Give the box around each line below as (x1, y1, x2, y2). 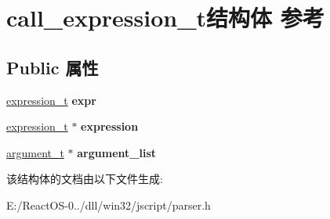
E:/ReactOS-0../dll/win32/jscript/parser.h (6, 196, 211, 213)
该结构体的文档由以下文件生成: (6, 171, 163, 187)
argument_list (77, 144, 156, 160)
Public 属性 (6, 55, 99, 79)
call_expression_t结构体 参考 (6, 2, 325, 34)
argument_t (6, 144, 64, 160)
